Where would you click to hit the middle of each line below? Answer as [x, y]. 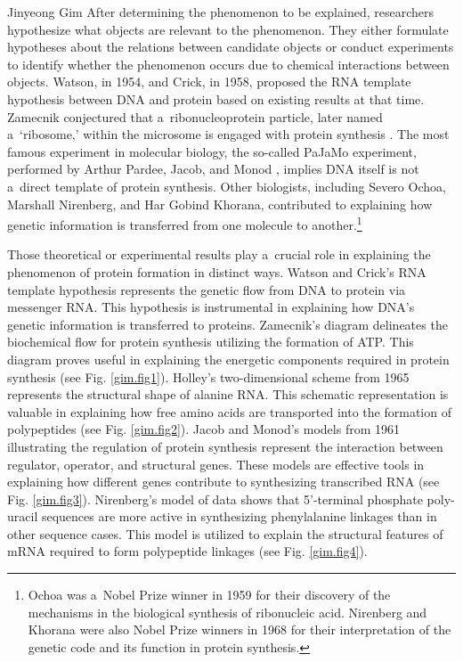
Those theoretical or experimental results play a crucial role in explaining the [219, 254]
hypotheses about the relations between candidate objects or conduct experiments [231, 47]
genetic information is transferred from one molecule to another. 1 [185, 223]
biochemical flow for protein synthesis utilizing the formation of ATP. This [211, 342]
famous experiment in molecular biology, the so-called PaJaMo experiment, [212, 151]
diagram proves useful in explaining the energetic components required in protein [228, 359]
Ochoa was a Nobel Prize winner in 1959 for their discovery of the [209, 595]
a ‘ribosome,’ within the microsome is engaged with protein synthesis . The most [228, 134]
